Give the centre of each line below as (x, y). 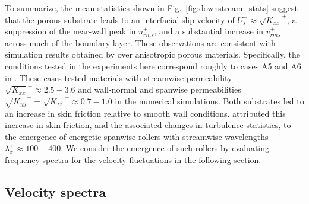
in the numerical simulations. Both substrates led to (209, 101)
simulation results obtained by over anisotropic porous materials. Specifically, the (152, 54)
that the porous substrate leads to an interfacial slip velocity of (120, 19)
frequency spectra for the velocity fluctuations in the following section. (133, 159)
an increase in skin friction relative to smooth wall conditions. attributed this (145, 113)
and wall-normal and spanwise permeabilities (160, 89)
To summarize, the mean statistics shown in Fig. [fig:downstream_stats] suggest (151, 8)
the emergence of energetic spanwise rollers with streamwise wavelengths (137, 136)
